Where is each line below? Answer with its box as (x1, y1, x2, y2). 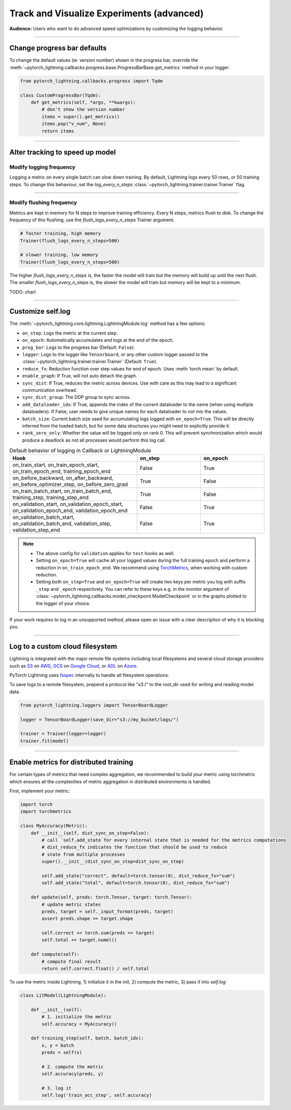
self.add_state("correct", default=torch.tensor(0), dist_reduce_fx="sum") (41, 873, 235, 878)
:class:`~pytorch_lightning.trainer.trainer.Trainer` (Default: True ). (22, 359, 157, 365)
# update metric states (41, 901, 101, 907)
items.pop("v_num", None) (41, 121, 107, 127)
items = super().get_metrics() (41, 114, 120, 119)
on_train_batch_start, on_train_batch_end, (12, 488, 112, 495)
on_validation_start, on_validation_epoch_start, (12, 500, 123, 508)
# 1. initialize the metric (41, 1014, 112, 1020)
